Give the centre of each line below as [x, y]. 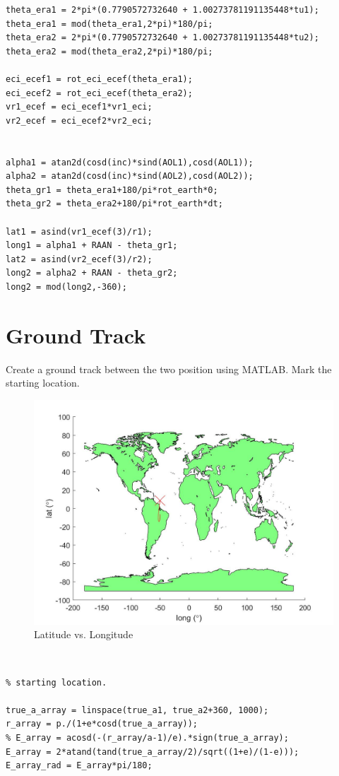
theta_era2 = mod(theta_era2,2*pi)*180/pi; [109, 51]
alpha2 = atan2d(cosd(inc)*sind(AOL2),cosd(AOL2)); [130, 176]
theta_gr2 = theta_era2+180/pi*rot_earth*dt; [114, 204]
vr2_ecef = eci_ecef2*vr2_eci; [79, 120]
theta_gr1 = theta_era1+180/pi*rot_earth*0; [112, 190]
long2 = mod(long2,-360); [66, 287]
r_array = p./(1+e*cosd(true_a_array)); [102, 724]
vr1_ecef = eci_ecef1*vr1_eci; [79, 107]
